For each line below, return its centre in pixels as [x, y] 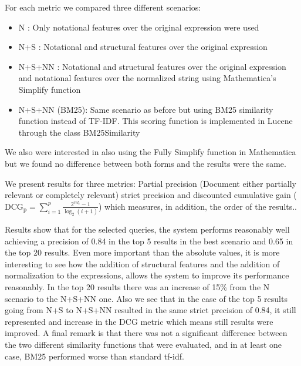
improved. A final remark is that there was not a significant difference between [146, 333]
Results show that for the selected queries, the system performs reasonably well [147, 229]
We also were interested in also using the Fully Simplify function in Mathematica [150, 152]
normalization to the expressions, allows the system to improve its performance [147, 275]
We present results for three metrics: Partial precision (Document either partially [150, 183]
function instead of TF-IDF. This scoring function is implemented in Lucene [155, 121]
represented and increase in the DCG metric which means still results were [139, 321]
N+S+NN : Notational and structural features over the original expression [152, 66]
